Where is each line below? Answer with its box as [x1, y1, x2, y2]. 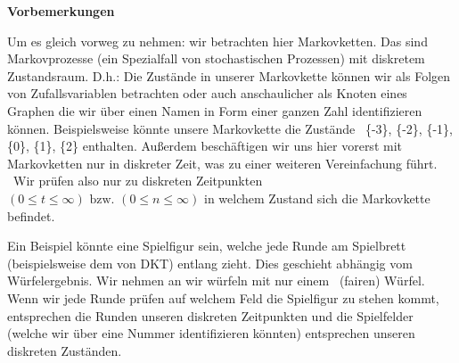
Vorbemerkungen [7, 2, 115, 20]
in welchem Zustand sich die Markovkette [204, 188, 430, 207]
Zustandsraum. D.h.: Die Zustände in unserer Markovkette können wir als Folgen [7, 66, 451, 85]
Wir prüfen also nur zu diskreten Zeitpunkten [12, 171, 263, 190]
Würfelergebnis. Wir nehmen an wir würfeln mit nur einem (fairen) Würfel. [7, 271, 425, 290]
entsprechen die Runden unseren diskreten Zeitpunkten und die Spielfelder [7, 306, 414, 325]
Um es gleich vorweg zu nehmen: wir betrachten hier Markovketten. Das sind [7, 31, 428, 50]
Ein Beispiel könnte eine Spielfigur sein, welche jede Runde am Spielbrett [7, 236, 406, 255]
